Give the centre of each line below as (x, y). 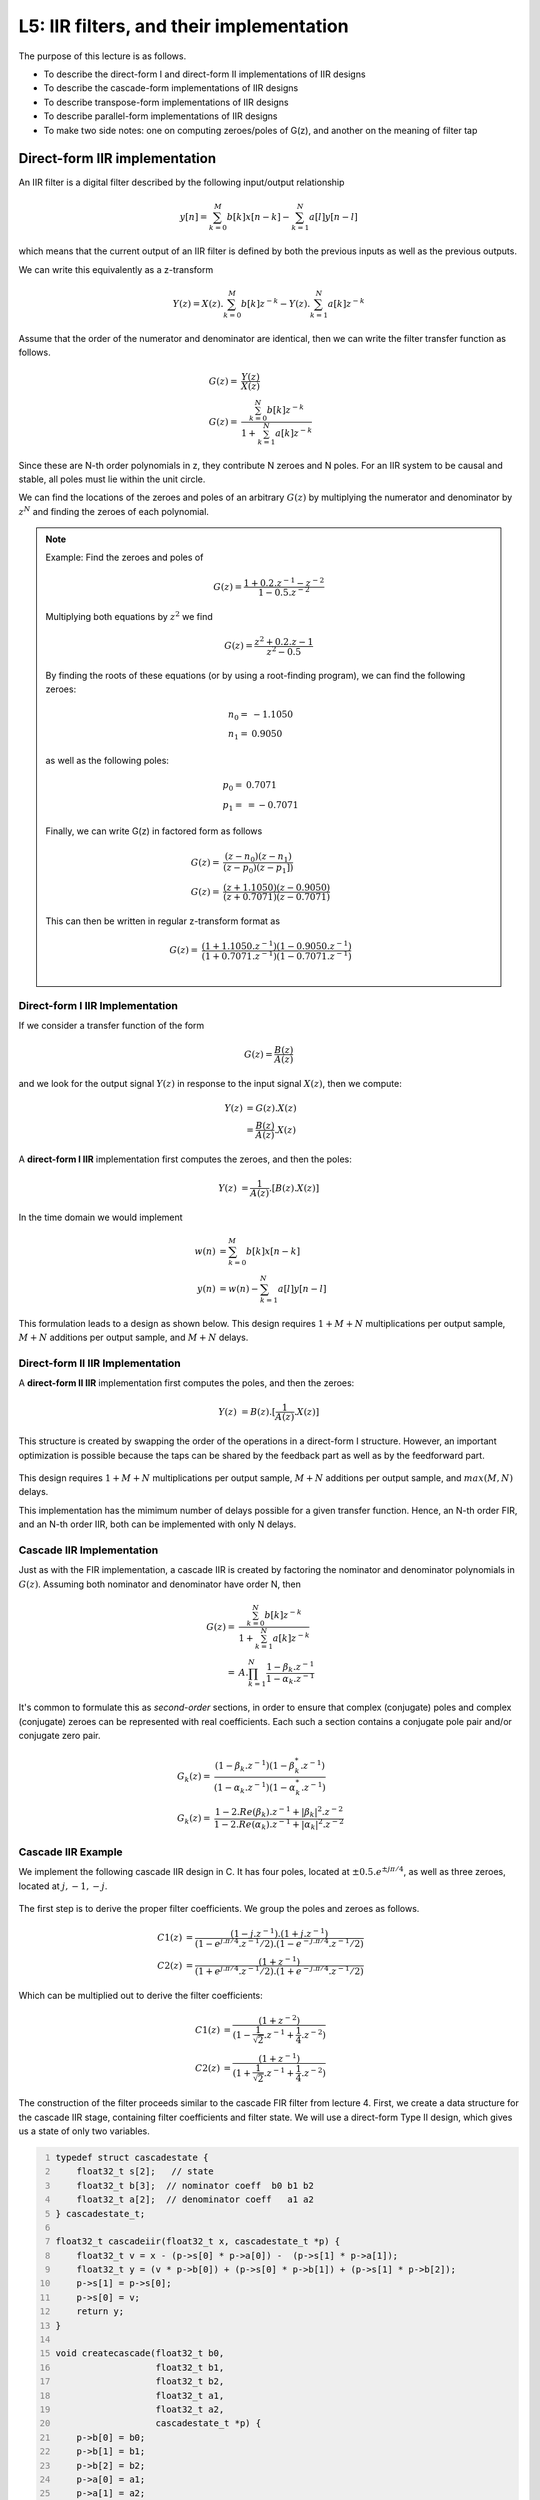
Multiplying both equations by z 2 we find (129, 616)
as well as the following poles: (107, 760)
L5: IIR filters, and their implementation (183, 26)
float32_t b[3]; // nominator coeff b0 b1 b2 (195, 2185)
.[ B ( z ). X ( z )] (294, 1188)
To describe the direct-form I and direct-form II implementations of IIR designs (204, 74)
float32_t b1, (190, 2367)
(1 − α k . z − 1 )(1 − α (254, 1787)
